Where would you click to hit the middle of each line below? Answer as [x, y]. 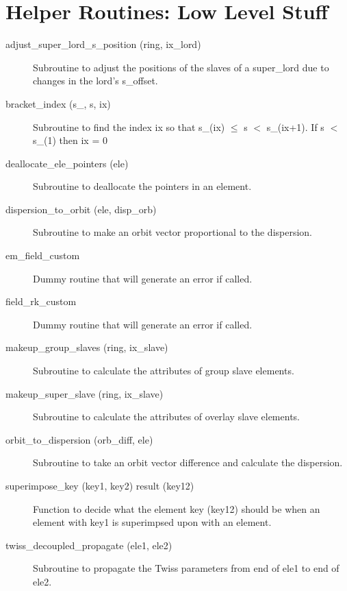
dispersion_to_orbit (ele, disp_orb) [81, 209]
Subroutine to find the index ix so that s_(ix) [129, 126]
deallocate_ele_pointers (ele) [67, 163]
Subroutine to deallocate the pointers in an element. [142, 186]
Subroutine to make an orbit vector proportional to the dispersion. [173, 232]
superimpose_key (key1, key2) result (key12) [100, 485]
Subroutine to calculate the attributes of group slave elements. [164, 371]
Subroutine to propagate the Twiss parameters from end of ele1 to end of [186, 568]
